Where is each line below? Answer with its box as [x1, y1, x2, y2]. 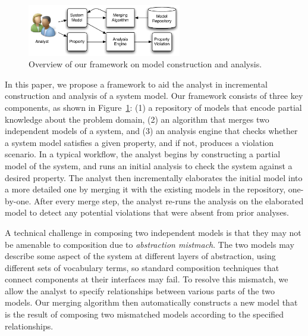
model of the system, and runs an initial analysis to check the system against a [5, 159, 293, 172]
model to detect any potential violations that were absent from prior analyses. [5, 206, 290, 219]
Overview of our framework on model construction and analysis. [29, 58, 262, 70]
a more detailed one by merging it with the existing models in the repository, [5, 183, 286, 195]
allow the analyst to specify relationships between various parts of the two [5, 284, 275, 297]
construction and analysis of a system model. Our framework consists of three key [5, 89, 303, 102]
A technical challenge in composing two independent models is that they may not [5, 226, 301, 238]
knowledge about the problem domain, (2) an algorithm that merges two [5, 113, 269, 125]
